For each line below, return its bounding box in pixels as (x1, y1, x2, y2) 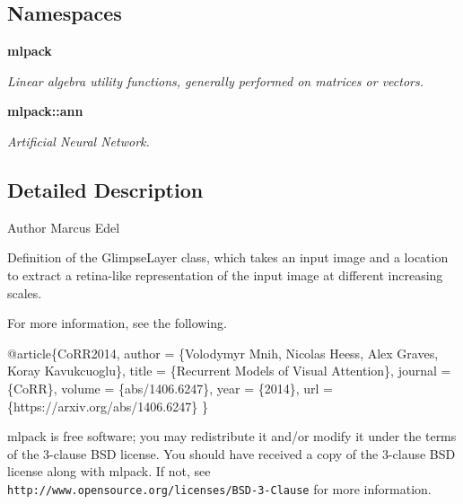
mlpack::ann (7, 102, 83, 120)
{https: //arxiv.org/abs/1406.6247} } (7, 396, 208, 415)
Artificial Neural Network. (7, 131, 150, 150)
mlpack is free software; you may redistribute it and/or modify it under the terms (7, 427, 457, 446)
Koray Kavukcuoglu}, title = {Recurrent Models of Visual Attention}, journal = (7, 361, 451, 380)
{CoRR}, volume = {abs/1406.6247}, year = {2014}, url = (7, 378, 333, 397)
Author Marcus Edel (7, 217, 120, 236)
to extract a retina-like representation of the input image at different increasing (7, 265, 443, 284)
